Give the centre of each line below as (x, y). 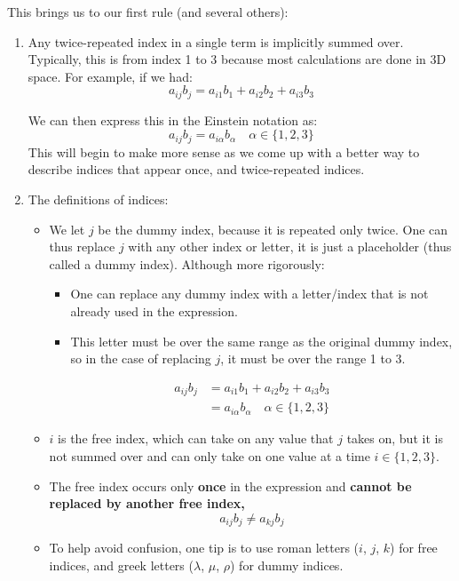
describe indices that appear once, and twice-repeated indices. (196, 169)
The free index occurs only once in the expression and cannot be (230, 485)
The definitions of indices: (98, 199)
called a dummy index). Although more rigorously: (187, 263)
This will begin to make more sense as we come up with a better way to (224, 151)
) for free (414, 548)
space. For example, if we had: (110, 76)
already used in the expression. (154, 311)
